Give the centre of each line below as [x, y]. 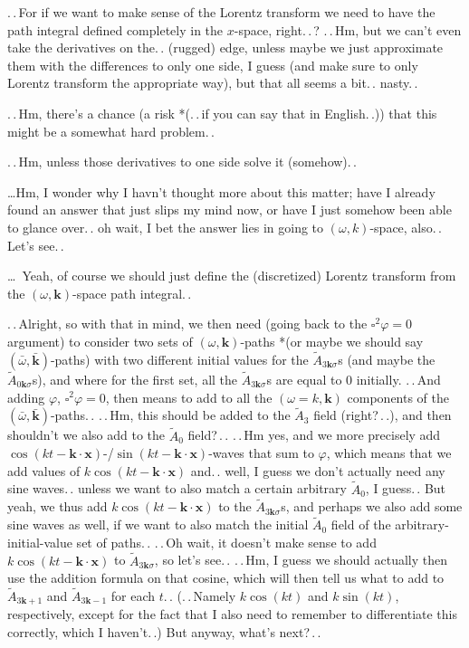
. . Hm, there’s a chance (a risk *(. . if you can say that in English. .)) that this [222, 113]
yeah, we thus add [57, 506]
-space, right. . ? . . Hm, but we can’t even [348, 29]
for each [133, 596]
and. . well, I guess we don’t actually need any [318, 470]
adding [26, 397]
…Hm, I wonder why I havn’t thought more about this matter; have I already [221, 191]
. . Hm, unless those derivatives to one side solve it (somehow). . [182, 162]
